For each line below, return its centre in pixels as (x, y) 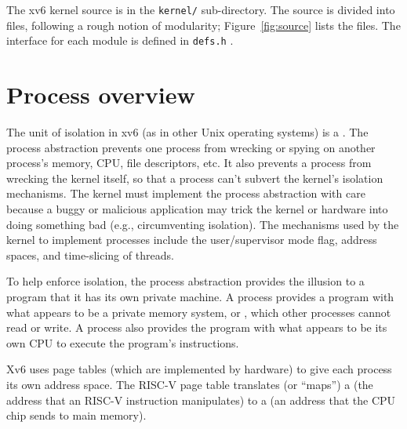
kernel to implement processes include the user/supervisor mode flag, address (192, 240)
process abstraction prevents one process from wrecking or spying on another (191, 147)
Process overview (101, 95)
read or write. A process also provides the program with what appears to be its (197, 327)
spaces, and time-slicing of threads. (90, 254)
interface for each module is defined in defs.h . (120, 40)
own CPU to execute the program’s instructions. (123, 342)
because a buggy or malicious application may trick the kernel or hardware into (197, 209)
